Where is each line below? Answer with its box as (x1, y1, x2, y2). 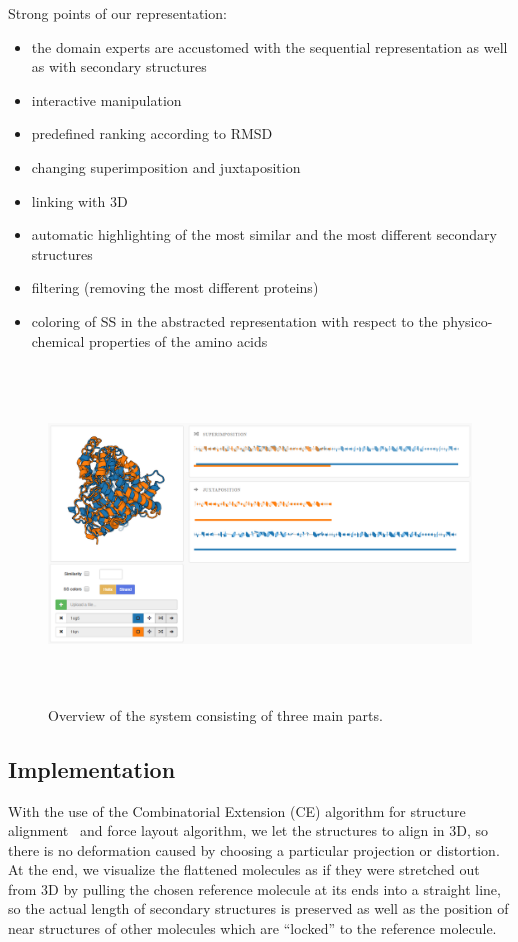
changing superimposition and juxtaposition (31, 156, 301, 177)
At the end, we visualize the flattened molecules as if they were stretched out (8, 859, 480, 880)
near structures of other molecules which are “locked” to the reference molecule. (8, 918, 497, 939)
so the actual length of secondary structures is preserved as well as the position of (8, 898, 509, 919)
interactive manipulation (31, 89, 182, 110)
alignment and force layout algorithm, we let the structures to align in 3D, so (8, 820, 489, 841)
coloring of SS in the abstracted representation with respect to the (31, 310, 438, 331)
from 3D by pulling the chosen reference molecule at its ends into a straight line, (8, 878, 501, 899)
